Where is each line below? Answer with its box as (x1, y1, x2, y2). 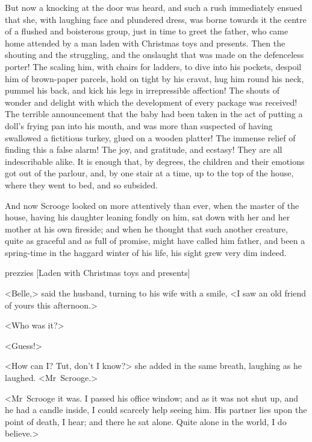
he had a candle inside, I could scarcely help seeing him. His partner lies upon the (5, 403, 307, 416)
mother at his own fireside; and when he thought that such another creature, (5, 222, 288, 235)
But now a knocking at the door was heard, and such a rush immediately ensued (5, 1, 302, 13)
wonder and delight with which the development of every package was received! (5, 95, 298, 108)
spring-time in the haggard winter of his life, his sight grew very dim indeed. (5, 246, 287, 258)
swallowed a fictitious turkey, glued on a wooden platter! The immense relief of (5, 131, 296, 144)
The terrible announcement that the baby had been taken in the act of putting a (5, 107, 303, 120)
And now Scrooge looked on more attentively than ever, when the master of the (5, 199, 299, 211)
